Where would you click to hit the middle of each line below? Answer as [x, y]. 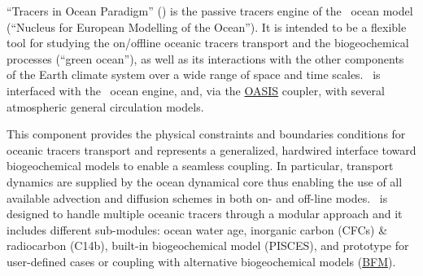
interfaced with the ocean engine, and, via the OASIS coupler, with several [196, 90]
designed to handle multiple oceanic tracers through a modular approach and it [205, 214]
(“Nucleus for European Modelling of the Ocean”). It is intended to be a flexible [207, 26]
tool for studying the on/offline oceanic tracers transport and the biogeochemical [208, 43]
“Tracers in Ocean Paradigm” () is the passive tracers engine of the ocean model [210, 11]
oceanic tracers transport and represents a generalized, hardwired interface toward [211, 149]
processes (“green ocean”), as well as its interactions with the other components [205, 58]
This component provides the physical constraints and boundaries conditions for [206, 134]
